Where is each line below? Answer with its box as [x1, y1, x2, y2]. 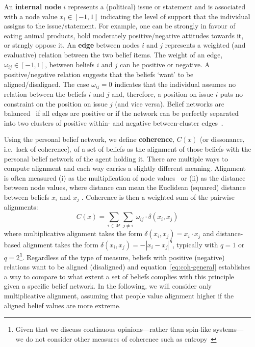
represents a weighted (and [165, 40, 246, 50]
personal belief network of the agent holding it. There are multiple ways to [4, 153, 228, 163]
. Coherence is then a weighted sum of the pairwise [81, 192, 235, 202]
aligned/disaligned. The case [4, 79, 89, 89]
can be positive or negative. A [120, 59, 210, 69]
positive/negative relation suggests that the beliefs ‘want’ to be [4, 69, 194, 80]
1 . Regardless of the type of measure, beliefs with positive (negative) [19, 250, 225, 262]
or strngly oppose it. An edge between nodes [4, 40, 140, 50]
